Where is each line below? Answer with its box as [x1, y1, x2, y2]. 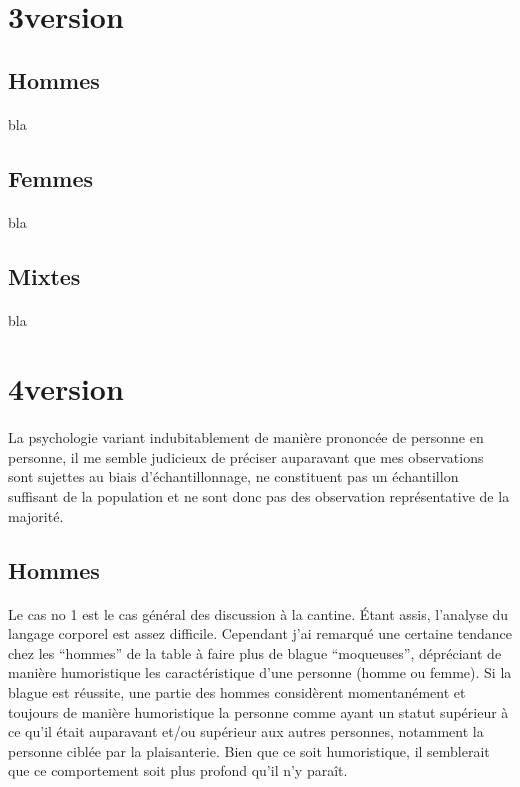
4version [8, 368, 124, 409]
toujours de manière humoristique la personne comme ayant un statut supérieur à [8, 701, 509, 722]
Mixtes [8, 260, 81, 291]
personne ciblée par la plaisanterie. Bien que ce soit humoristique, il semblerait [8, 740, 490, 761]
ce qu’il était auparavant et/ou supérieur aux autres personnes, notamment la [8, 721, 484, 742]
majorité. [8, 505, 64, 526]
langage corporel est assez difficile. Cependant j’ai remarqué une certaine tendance [8, 623, 512, 644]
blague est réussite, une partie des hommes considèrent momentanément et [8, 681, 466, 702]
